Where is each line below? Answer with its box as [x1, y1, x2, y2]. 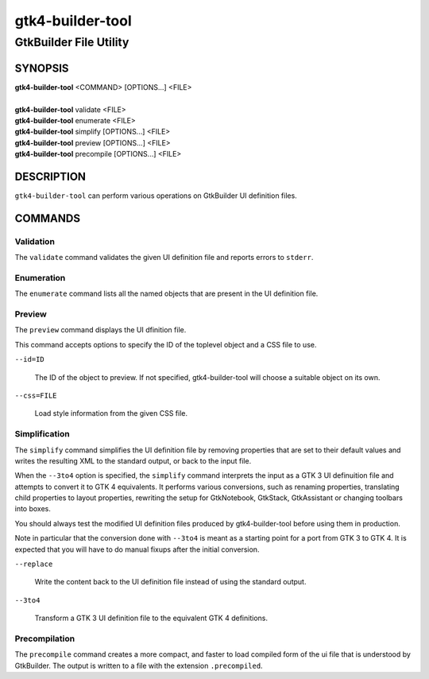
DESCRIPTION [14, 169, 87, 183]
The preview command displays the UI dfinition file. [14, 325, 187, 335]
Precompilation [14, 633, 75, 644]
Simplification [14, 429, 71, 440]
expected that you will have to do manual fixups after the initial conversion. [14, 545, 260, 554]
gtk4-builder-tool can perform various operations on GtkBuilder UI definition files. [14, 191, 297, 200]
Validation [14, 235, 56, 246]
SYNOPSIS [14, 61, 69, 75]
